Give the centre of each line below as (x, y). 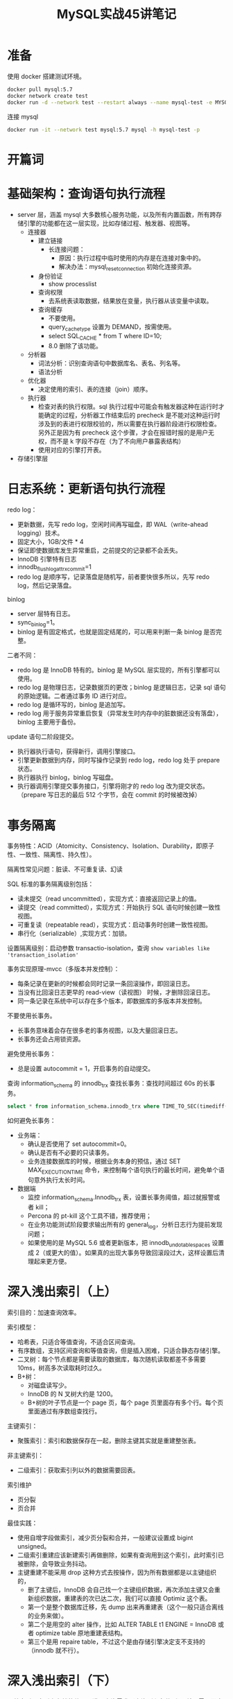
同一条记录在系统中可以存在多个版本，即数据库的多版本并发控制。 (111, 1001)
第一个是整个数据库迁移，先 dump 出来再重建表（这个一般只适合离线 (126, 1607)
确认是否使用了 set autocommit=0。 (79, 1144)
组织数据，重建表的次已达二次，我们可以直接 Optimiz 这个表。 (122, 1598)
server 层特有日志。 (45, 613)
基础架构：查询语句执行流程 (86, 194)
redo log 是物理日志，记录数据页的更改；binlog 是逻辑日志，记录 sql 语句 (121, 688)
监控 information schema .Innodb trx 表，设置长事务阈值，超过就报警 (121, 1198)
